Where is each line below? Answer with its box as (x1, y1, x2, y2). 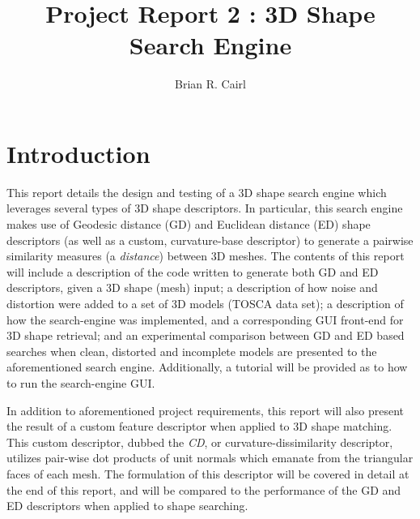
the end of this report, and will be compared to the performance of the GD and (6, 481, 401, 498)
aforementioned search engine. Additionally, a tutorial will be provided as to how (6, 358, 408, 375)
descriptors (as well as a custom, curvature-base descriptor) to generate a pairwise (6, 231, 414, 248)
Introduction (6, 136, 151, 169)
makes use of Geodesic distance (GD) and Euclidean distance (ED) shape (6, 216, 371, 233)
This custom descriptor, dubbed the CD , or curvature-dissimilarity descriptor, (6, 433, 393, 450)
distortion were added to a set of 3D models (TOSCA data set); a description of (6, 295, 404, 311)
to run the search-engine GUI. (6, 374, 155, 391)
